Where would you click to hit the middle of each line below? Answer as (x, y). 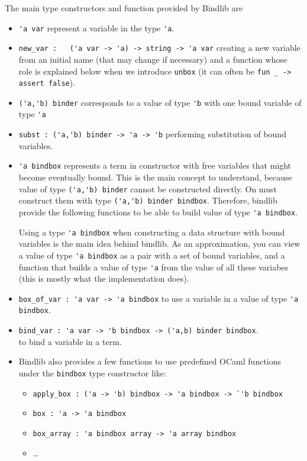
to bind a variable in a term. (70, 341)
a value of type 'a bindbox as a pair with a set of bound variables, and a (152, 255)
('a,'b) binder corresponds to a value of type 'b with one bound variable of (160, 102)
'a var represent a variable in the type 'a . (96, 28)
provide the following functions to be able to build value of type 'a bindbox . (158, 212)
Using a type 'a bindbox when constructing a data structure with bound (152, 232)
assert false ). (47, 83)
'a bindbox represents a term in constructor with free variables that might (155, 165)
